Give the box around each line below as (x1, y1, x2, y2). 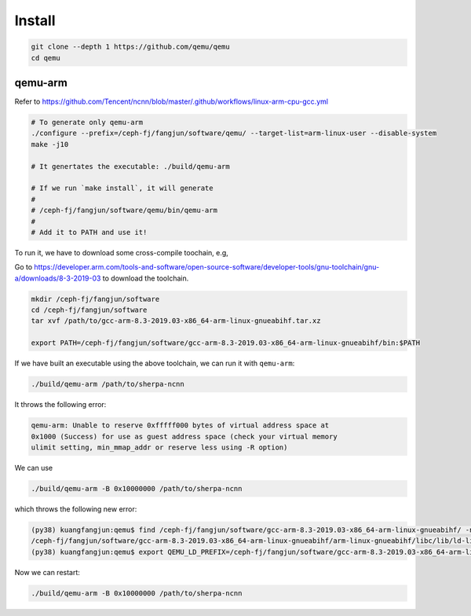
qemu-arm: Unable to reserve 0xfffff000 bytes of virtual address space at (31, 421, 330, 430)
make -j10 (31, 140, 69, 148)
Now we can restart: (14, 567, 80, 577)
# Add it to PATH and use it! (31, 228, 148, 236)
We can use (14, 463, 53, 472)
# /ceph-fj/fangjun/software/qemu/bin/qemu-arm (31, 206, 217, 215)
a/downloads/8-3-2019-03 (14, 273, 101, 283)
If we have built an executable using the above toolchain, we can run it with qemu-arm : (14, 358, 295, 368)
